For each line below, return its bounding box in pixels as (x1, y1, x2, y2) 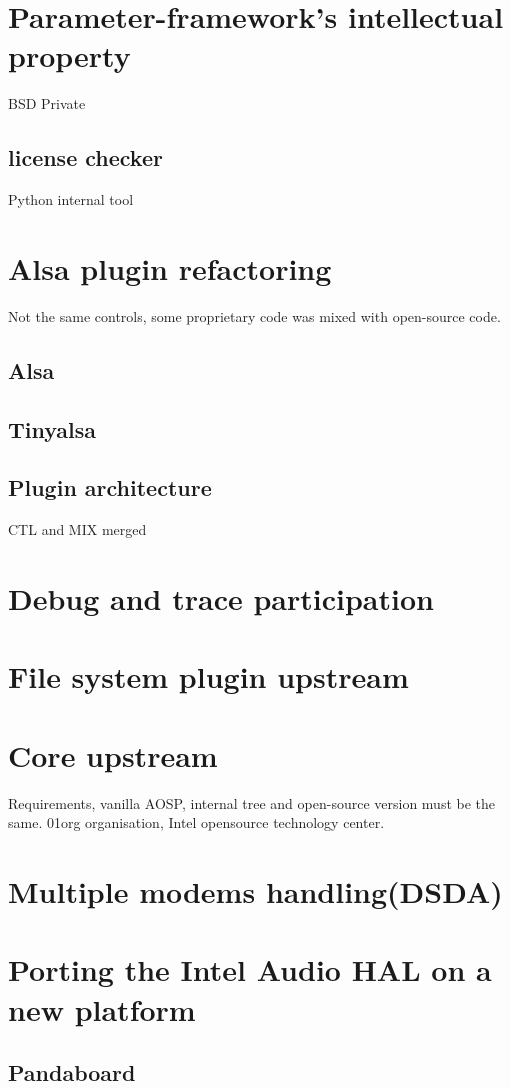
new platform (8, 988, 196, 1029)
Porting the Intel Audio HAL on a (8, 949, 492, 990)
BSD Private (8, 93, 86, 114)
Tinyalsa (8, 413, 97, 444)
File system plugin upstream (8, 656, 409, 697)
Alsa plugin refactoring (8, 247, 332, 288)
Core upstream (8, 734, 218, 775)
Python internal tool (8, 189, 134, 210)
